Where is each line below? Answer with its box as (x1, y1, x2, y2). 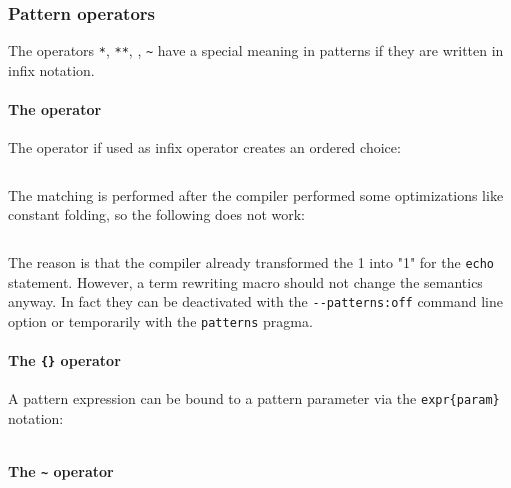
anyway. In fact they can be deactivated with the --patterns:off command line (8, 291, 503, 312)
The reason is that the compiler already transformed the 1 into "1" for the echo (8, 252, 495, 273)
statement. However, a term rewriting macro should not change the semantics (8, 271, 483, 292)
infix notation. (8, 59, 95, 80)
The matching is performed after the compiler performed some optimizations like (8, 184, 504, 205)
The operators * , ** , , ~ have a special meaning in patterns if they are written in (8, 40, 504, 61)
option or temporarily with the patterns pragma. (8, 310, 313, 331)
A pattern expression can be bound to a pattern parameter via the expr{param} (8, 388, 500, 409)
